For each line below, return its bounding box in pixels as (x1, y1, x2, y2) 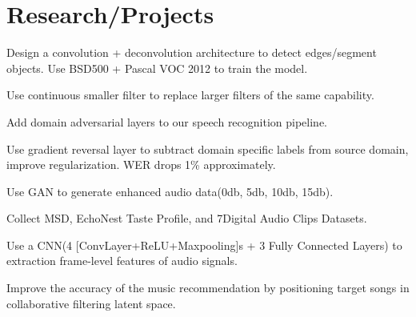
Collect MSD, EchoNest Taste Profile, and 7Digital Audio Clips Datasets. (6, 210, 367, 227)
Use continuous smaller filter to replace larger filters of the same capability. (6, 86, 374, 103)
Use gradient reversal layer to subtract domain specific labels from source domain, (6, 140, 409, 157)
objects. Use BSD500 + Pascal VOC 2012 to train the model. (6, 59, 308, 76)
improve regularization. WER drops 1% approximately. (6, 156, 276, 173)
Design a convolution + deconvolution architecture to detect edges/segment (6, 44, 377, 61)
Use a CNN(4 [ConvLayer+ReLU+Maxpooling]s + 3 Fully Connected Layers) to (6, 236, 402, 253)
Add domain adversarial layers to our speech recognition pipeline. (6, 113, 328, 130)
